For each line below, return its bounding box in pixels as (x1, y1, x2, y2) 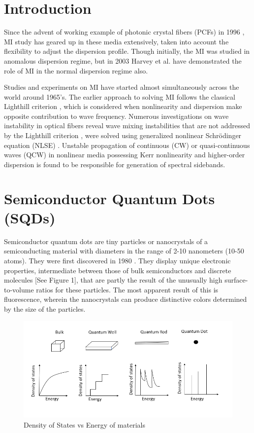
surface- (224, 275, 248, 285)
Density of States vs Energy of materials (24, 420, 145, 430)
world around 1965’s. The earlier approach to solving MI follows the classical (4, 91, 235, 102)
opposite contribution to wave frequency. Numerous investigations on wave (4, 110, 229, 121)
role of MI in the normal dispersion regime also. (4, 65, 148, 75)
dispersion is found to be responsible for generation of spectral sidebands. (4, 159, 225, 169)
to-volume (4, 284, 34, 294)
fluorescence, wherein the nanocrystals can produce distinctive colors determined (4, 294, 247, 304)
